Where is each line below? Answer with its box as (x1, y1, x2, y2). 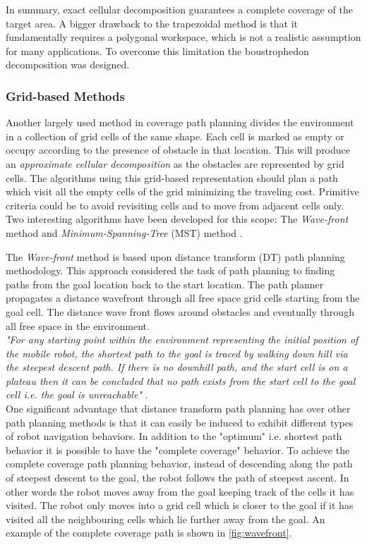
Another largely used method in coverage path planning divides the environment (6, 115, 354, 130)
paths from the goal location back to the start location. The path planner (6, 276, 324, 291)
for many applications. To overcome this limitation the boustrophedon (6, 43, 309, 58)
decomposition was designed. (6, 57, 130, 72)
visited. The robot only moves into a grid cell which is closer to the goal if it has (6, 498, 354, 513)
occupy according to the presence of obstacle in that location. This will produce (6, 142, 351, 157)
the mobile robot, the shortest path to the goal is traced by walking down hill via (6, 345, 348, 360)
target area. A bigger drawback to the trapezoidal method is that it (6, 16, 299, 30)
